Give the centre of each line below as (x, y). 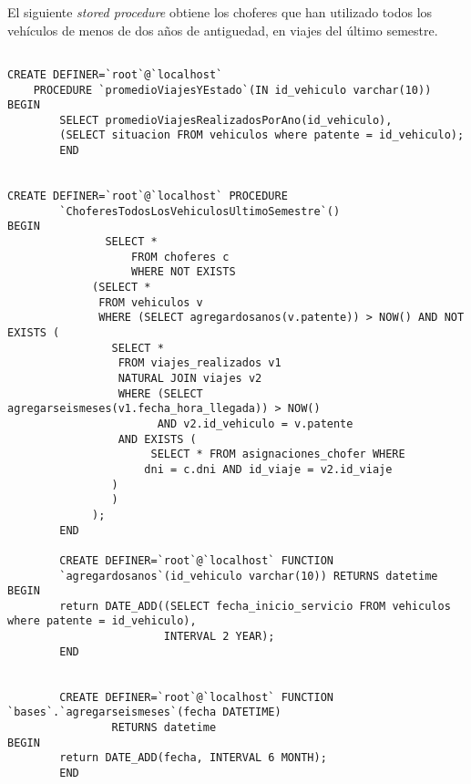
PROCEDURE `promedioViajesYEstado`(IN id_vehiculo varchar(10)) (232, 90)
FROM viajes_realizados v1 (200, 363)
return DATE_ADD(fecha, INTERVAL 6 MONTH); (193, 758)
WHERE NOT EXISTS (184, 272)
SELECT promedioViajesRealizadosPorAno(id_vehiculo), (226, 120)
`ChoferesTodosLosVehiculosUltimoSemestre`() (200, 211)
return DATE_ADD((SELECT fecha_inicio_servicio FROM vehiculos (255, 606)
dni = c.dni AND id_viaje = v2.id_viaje (268, 469)
